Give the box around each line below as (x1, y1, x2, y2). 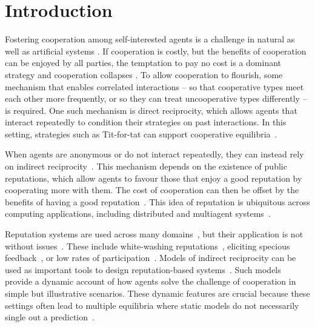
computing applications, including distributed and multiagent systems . (5, 207, 271, 220)
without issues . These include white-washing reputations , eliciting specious (5, 239, 290, 252)
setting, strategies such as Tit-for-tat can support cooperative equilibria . (5, 127, 277, 140)
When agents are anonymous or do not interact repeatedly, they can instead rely (5, 148, 304, 160)
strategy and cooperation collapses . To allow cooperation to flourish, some (5, 68, 283, 81)
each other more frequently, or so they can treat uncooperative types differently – (5, 92, 307, 105)
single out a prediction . (5, 311, 94, 323)
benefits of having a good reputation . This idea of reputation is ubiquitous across (5, 195, 310, 208)
